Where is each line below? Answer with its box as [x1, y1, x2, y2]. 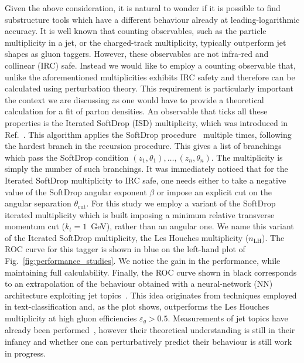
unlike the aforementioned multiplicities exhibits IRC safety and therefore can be [5, 70, 295, 83]
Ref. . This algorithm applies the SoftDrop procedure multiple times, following [5, 128, 292, 140]
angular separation [5, 197, 71, 209]
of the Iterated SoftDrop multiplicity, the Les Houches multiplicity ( [5, 231, 249, 243]
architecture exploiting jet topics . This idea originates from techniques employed [5, 289, 297, 301]
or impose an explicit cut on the [156, 185, 272, 198]
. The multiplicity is [211, 151, 283, 163]
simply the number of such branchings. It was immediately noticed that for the [5, 162, 288, 175]
